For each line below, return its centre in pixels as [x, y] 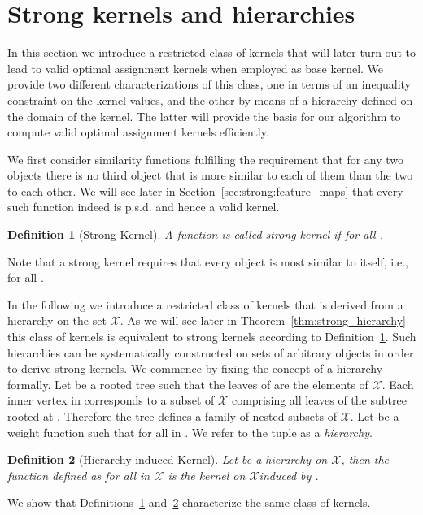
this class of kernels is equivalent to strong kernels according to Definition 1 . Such [212, 337]
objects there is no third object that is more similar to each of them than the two [210, 175]
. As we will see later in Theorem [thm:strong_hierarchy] [263, 320]
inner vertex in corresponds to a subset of [111, 400]
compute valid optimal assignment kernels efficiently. [138, 132]
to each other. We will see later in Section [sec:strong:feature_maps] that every [205, 190]
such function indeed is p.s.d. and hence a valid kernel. [144, 207]
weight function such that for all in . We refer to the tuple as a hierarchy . [190, 432]
